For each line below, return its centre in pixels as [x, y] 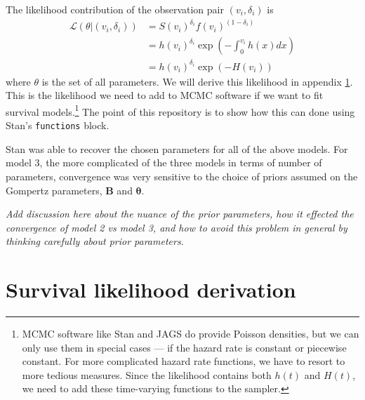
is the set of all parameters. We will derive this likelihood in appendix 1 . [197, 81]
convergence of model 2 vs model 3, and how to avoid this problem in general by [177, 227]
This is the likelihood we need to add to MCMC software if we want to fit [165, 95]
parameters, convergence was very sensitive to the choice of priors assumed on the [182, 176]
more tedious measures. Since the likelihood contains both [147, 374]
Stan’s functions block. [58, 125]
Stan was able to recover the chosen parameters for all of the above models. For [177, 148]
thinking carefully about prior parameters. [95, 241]
